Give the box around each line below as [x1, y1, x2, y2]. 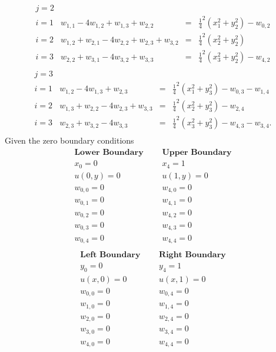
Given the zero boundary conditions [5, 134, 134, 147]
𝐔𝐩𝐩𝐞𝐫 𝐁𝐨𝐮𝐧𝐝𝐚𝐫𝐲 [162, 148, 232, 157]
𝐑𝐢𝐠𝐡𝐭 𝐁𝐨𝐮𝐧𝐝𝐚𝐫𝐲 [159, 251, 226, 260]
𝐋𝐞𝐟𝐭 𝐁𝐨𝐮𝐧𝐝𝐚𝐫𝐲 [80, 251, 141, 260]
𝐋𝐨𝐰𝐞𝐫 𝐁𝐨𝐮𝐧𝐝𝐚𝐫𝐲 [74, 148, 144, 157]
